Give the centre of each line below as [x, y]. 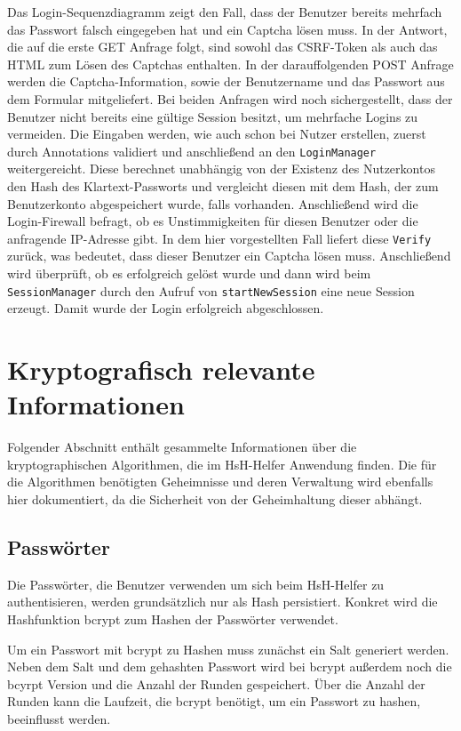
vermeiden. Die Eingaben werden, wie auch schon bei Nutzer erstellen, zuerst [217, 134]
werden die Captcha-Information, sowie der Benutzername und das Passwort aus [226, 81]
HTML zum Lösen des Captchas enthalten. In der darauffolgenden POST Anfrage [230, 64]
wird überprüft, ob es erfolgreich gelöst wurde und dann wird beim [189, 273]
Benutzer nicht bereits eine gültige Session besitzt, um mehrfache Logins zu [213, 116]
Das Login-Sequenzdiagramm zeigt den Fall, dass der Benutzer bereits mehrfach [225, 12]
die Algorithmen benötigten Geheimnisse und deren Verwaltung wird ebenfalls [220, 482]
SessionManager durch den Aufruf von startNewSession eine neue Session [211, 290]
